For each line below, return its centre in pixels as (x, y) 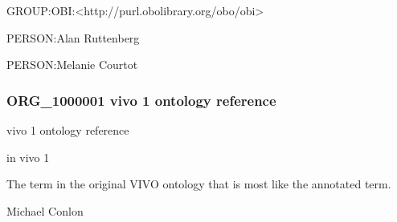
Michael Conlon (45, 210)
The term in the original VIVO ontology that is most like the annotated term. (199, 184)
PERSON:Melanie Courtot (72, 65)
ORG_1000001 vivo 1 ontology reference (141, 100)
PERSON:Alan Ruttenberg (73, 37)
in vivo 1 (28, 157)
